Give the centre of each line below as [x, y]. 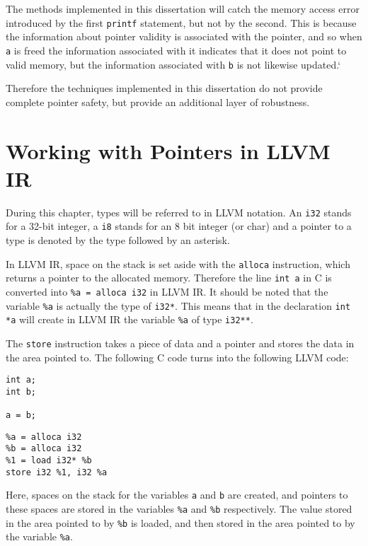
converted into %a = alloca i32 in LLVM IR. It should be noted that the [167, 291]
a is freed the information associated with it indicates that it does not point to [176, 50]
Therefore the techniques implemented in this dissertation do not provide [164, 88]
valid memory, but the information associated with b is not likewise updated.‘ [173, 64]
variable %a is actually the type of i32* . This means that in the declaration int [178, 305]
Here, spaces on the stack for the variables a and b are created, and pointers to [177, 495]
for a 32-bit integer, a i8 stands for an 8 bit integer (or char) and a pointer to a [179, 226]
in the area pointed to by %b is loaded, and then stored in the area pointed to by [180, 522]
